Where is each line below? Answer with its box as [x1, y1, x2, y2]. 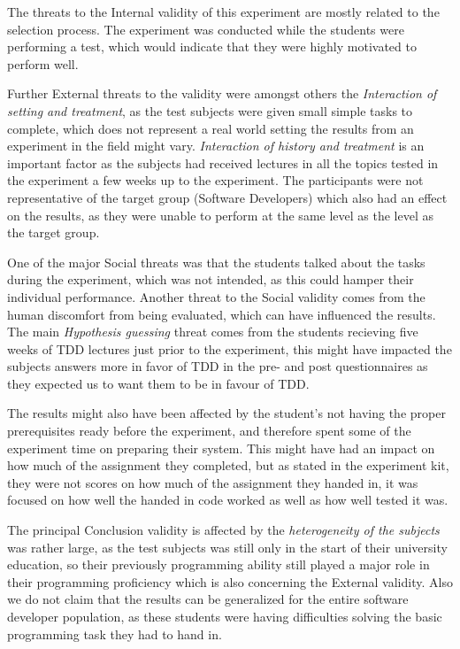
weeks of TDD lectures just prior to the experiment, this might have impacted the [7, 339, 452, 358]
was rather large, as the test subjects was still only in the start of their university [7, 537, 448, 556]
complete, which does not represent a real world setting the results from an [7, 119, 414, 137]
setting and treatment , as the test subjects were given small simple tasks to [7, 101, 413, 120]
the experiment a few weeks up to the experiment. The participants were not [7, 171, 424, 189]
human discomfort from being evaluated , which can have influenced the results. [7, 305, 436, 323]
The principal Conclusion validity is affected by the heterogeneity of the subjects [7, 521, 440, 539]
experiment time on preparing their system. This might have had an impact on [7, 438, 435, 457]
